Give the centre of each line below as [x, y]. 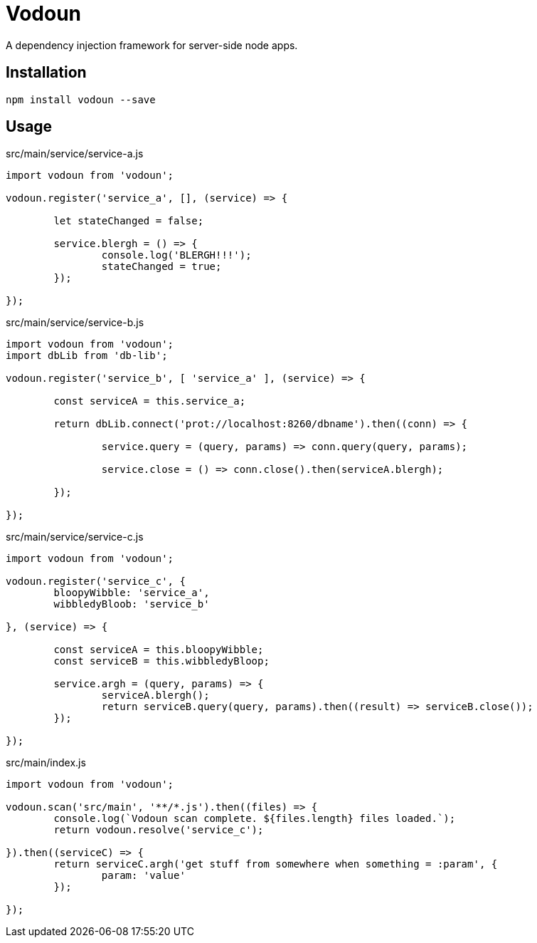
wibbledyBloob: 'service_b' [132, 604]
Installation [46, 73]
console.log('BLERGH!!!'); [176, 255]
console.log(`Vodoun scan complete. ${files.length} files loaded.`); [255, 819]
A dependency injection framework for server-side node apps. [152, 45]
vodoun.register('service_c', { [96, 582]
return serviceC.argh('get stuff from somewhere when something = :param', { [276, 864]
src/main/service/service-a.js [75, 154]
